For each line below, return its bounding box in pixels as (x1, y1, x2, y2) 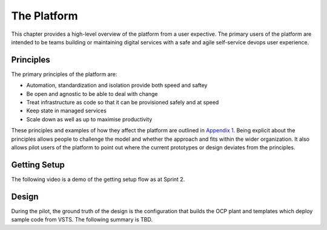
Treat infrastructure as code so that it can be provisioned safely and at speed (26, 99, 219, 106)
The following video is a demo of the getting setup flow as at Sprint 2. (11, 175, 185, 183)
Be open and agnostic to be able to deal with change (26, 90, 158, 97)
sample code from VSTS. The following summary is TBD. (11, 216, 153, 223)
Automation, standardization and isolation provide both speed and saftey (26, 82, 208, 89)
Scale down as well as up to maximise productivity (26, 115, 153, 123)
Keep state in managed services (26, 107, 107, 115)
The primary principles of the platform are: (11, 70, 117, 78)
